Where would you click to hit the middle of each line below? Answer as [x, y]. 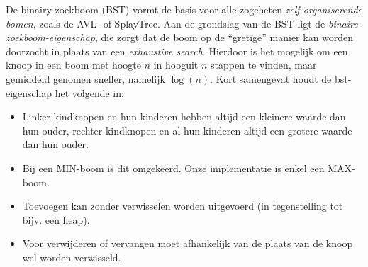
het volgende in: [89, 92]
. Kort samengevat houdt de [271, 78]
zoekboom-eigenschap [50, 37]
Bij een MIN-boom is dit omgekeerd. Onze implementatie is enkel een [173, 167]
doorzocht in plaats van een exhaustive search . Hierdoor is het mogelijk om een [177, 51]
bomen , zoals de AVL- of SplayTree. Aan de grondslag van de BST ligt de [166, 23]
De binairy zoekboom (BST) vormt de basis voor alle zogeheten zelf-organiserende [184, 9]
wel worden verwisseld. [72, 257]
